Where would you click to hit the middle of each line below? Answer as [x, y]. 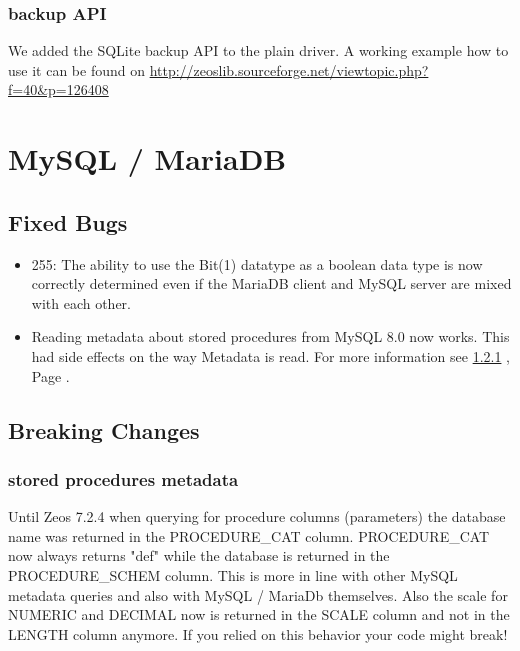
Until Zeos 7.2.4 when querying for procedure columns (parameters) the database [257, 516]
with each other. [81, 302]
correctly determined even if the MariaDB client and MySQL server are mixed [271, 283]
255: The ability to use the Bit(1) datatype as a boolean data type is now [257, 263]
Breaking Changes [104, 429]
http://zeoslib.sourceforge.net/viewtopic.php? [289, 69]
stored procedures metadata [123, 478]
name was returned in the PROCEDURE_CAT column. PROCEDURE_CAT [249, 535]
